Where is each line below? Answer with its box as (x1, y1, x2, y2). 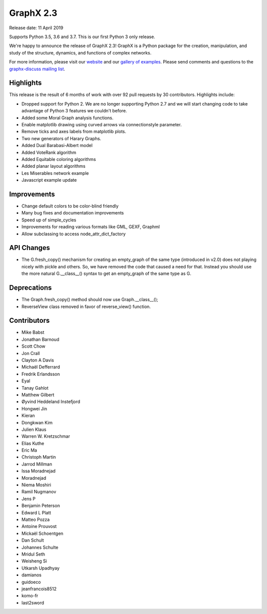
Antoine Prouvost (21, 523, 57, 529)
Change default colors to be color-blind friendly (21, 203, 119, 209)
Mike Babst (21, 329, 44, 335)
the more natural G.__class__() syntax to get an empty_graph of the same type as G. (21, 270, 191, 277)
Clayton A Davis (21, 357, 54, 363)
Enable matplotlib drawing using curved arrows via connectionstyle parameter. (21, 121, 182, 127)
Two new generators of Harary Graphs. (21, 135, 101, 141)
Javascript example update (21, 177, 77, 183)
